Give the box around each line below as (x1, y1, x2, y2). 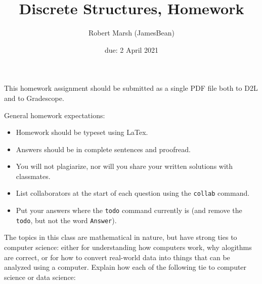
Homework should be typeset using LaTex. (16, 127, 148, 137)
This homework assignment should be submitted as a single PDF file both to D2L (4, 83, 258, 93)
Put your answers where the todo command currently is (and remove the (16, 205, 242, 216)
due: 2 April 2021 (104, 44, 159, 55)
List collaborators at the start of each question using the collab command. (16, 188, 250, 198)
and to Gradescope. (4, 92, 64, 103)
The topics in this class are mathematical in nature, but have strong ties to (4, 232, 237, 242)
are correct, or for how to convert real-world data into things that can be (4, 252, 230, 262)
